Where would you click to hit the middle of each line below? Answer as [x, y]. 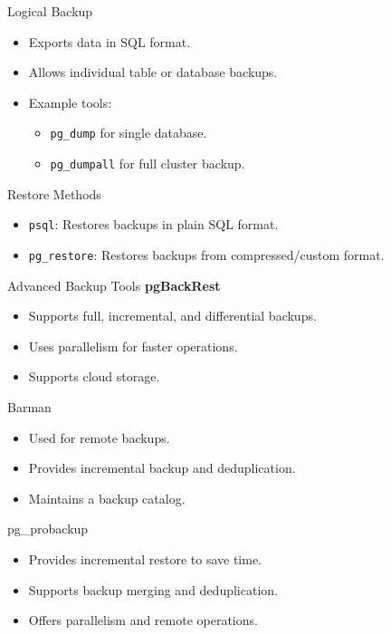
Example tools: [70, 102]
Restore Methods [54, 193]
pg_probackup [48, 529]
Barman [29, 406]
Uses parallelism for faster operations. [133, 346]
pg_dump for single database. [129, 133]
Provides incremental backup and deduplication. [162, 468]
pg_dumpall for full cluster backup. [148, 164]
